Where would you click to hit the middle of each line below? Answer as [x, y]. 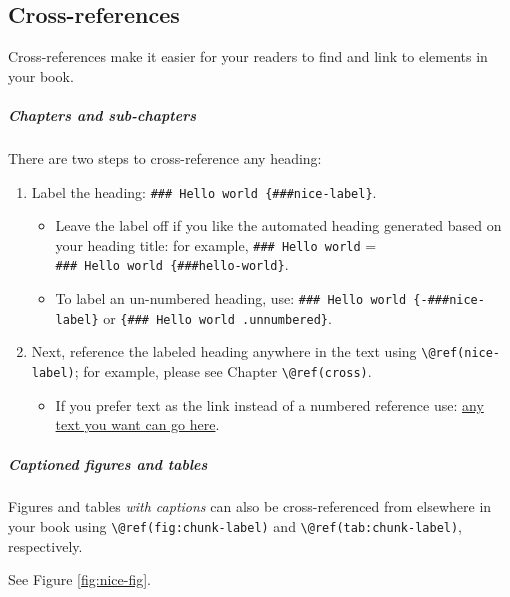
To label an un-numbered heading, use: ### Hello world [231, 298]
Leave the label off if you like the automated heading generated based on [278, 225]
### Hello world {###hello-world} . [172, 264]
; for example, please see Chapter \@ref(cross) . [223, 371]
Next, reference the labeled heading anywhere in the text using [224, 351]
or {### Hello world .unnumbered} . [217, 317]
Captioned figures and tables [108, 463]
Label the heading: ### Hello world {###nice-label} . [204, 191]
